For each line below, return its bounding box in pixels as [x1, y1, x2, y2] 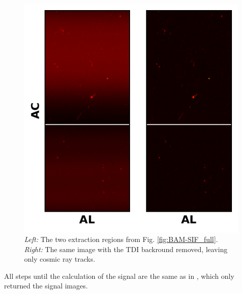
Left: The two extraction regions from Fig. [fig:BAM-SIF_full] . [24, 234, 218, 244]
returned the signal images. [4, 280, 88, 291]
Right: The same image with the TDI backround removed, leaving [24, 243, 227, 254]
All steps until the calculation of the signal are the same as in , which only [4, 270, 234, 281]
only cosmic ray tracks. [24, 254, 95, 264]
